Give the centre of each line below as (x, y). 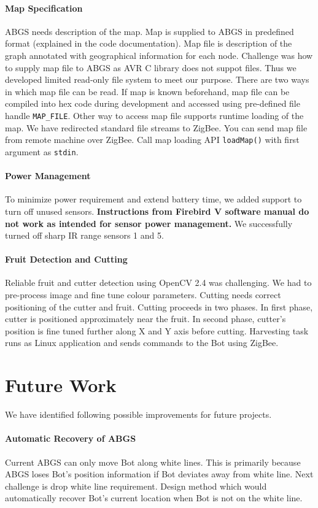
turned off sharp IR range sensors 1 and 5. (84, 235)
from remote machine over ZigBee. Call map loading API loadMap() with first (152, 140)
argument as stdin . (42, 151)
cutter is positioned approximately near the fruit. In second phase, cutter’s (145, 319)
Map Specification (44, 8)
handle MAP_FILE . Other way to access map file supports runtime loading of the (154, 115)
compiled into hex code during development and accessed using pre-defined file (153, 103)
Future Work (61, 385)
